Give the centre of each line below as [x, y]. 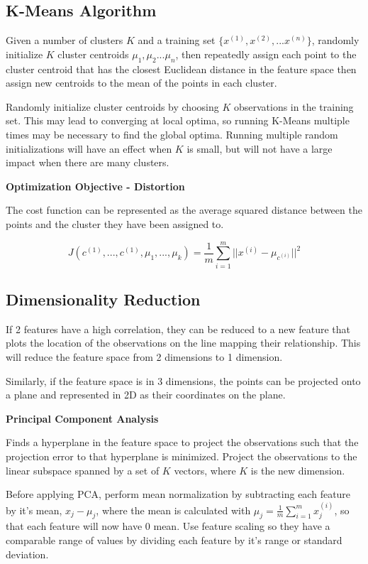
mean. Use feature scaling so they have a [242, 526]
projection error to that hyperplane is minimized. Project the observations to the [182, 456]
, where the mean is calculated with [173, 510]
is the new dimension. [298, 470]
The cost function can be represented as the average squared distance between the [184, 210]
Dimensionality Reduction [103, 299]
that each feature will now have [74, 526]
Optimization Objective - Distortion [95, 186]
